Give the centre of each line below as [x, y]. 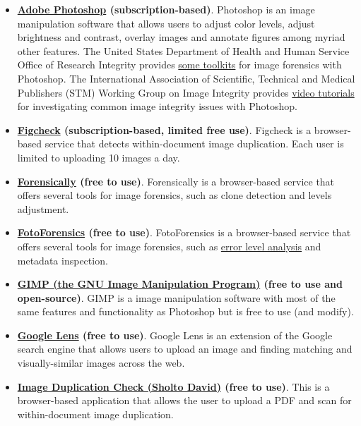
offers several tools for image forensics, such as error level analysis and [169, 246]
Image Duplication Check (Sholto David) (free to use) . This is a [173, 386]
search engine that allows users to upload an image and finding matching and [185, 349]
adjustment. [43, 208]
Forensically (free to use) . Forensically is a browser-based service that [176, 181]
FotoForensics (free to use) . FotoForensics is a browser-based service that [184, 232]
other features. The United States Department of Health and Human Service [183, 50]
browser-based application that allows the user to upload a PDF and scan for [184, 400]
